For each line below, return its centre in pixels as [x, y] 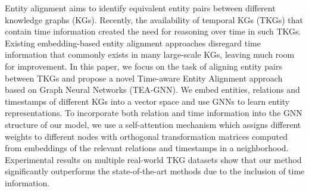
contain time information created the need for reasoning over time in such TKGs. [153, 31]
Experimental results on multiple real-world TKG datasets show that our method [153, 159]
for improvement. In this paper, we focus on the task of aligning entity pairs [143, 66]
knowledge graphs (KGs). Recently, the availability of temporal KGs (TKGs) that [154, 19]
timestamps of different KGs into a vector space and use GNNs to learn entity [147, 101]
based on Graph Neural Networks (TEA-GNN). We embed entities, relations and [152, 90]
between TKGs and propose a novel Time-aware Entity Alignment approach [144, 78]
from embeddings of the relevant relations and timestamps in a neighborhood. [147, 148]
